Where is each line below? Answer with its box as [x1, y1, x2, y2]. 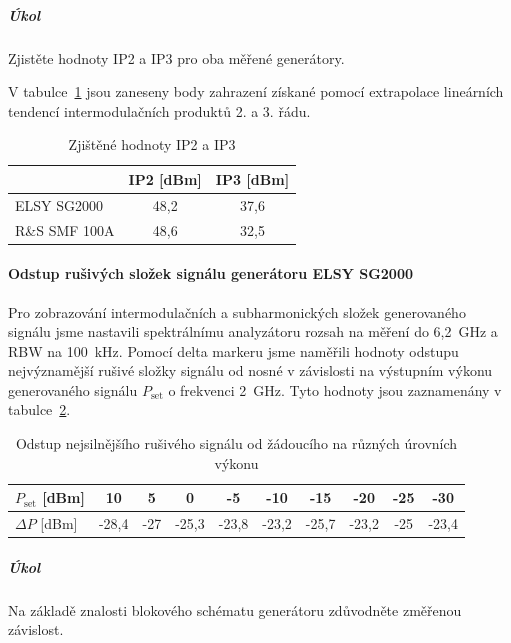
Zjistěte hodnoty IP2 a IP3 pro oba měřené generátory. [8, 47, 345, 68]
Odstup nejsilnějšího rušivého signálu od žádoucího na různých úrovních [15, 433, 458, 454]
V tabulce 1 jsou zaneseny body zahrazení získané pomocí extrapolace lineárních [8, 81, 504, 102]
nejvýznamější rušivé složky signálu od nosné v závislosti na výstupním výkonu [8, 360, 493, 381]
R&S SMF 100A [15, 219, 115, 240]
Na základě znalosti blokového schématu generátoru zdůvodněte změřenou [8, 599, 462, 620]
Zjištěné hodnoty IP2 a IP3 [68, 134, 236, 155]
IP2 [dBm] [128, 168, 202, 189]
